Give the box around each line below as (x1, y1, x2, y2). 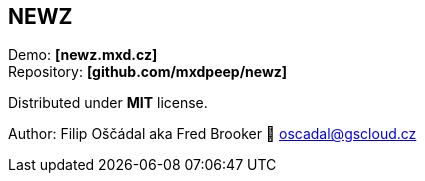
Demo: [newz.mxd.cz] (8, 46, 158, 64)
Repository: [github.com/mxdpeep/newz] (8, 63, 288, 81)
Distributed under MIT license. (8, 94, 208, 112)
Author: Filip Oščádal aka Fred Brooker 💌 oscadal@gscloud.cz (8, 125, 417, 143)
